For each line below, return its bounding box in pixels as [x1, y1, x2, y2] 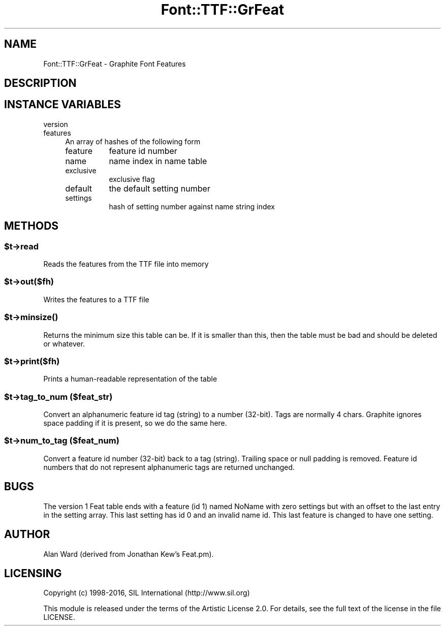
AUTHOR [4, 528, 50, 541]
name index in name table [109, 155, 207, 166]
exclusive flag [109, 174, 155, 183]
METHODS [4, 219, 59, 233]
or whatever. [43, 339, 85, 348]
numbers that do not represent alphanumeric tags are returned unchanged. [43, 462, 295, 471]
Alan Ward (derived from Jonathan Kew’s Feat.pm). [43, 549, 214, 558]
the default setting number [109, 183, 210, 194]
